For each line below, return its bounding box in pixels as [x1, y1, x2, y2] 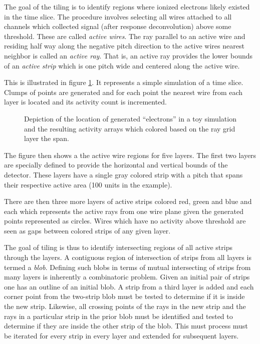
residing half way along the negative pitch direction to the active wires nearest [4, 40, 244, 51]
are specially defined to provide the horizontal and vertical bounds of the [4, 159, 228, 170]
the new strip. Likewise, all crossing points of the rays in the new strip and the [4, 301, 246, 311]
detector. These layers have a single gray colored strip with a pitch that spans [4, 169, 243, 179]
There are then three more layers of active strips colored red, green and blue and [4, 196, 252, 206]
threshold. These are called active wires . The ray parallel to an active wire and [4, 30, 245, 41]
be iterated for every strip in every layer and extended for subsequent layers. [4, 330, 239, 340]
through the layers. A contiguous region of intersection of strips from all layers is [4, 252, 251, 262]
